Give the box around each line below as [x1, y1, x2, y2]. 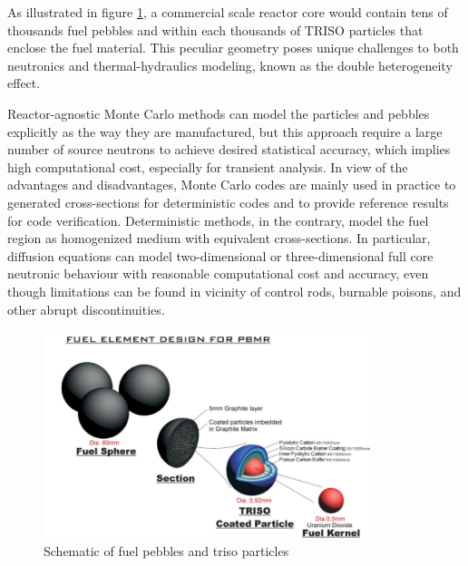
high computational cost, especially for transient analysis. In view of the [7, 157, 408, 176]
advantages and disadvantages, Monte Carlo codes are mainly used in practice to [7, 175, 456, 194]
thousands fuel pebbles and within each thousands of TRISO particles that [7, 20, 424, 39]
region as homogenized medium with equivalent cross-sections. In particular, [7, 229, 431, 248]
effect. [7, 73, 41, 93]
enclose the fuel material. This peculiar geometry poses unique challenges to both [7, 38, 459, 57]
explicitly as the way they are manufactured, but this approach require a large [7, 122, 443, 141]
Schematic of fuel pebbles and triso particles [44, 541, 289, 560]
